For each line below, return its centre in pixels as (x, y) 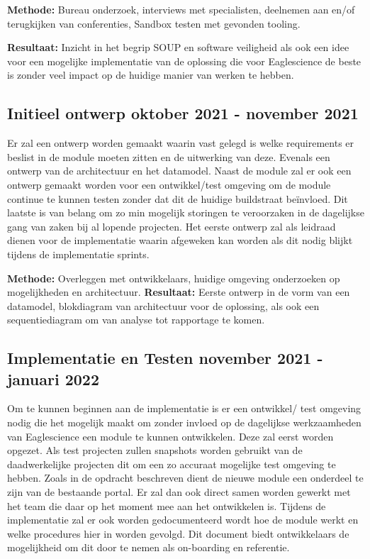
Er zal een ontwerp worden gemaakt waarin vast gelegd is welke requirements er (181, 143)
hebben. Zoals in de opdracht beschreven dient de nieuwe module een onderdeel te (185, 478)
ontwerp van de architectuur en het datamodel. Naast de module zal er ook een (179, 171)
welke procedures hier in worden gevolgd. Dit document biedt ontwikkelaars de (178, 533)
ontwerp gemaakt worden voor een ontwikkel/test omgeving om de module (169, 184)
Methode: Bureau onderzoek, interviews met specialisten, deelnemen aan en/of (181, 9)
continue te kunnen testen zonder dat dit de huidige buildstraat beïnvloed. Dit (178, 198)
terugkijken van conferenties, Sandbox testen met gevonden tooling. (154, 23)
